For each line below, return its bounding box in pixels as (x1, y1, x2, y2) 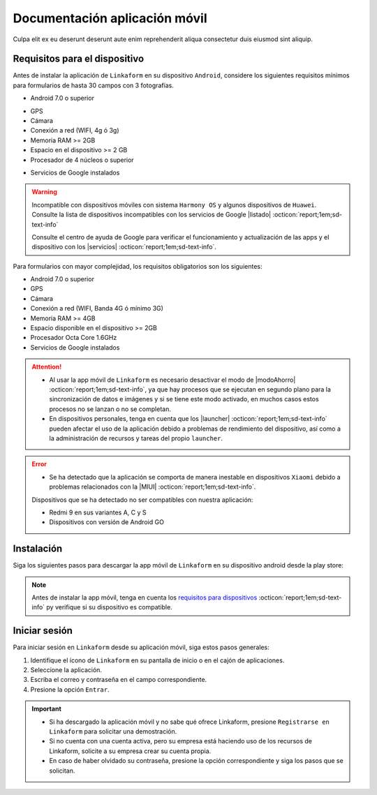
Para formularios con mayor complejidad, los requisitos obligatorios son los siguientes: (13, 262, 263, 270)
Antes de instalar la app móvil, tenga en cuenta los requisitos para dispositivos (31, 593, 258, 602)
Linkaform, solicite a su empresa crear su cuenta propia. (49, 747, 212, 755)
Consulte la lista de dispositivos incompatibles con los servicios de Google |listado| (31, 210, 272, 219)
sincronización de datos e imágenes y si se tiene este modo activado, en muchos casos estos (49, 395, 319, 403)
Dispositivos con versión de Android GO (49, 518, 164, 526)
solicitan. (49, 766, 75, 775)
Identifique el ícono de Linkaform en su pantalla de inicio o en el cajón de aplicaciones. (30, 656, 285, 664)
